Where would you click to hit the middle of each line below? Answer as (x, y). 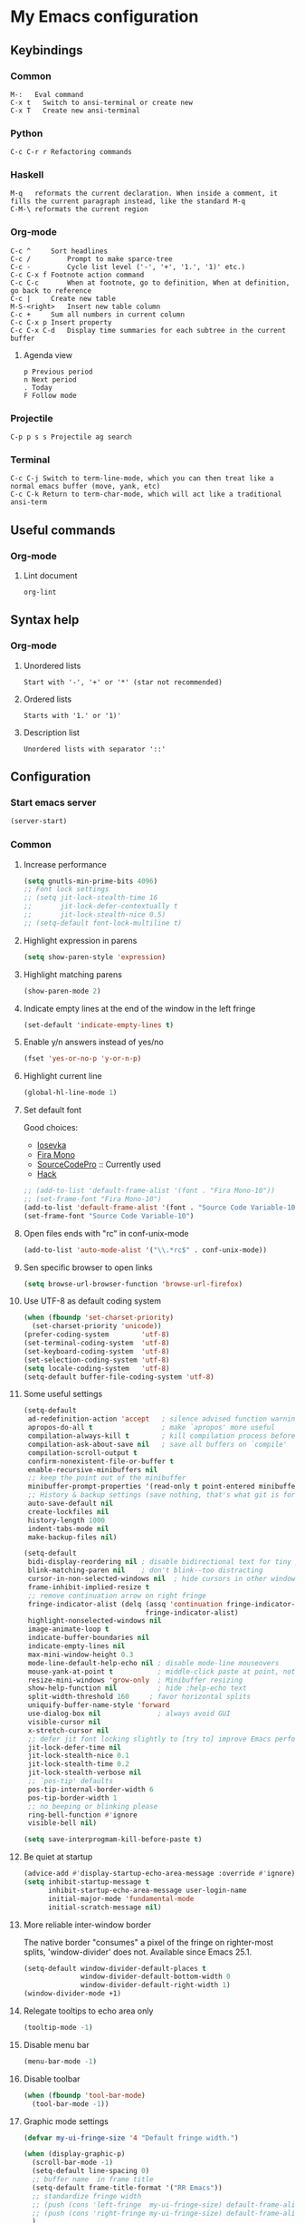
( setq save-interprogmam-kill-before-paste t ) (113, 1840)
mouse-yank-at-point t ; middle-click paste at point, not (162, 1671)
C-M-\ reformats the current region (79, 209)
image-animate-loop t (68, 1629)
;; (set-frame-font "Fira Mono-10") (92, 1199)
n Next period (50, 379)
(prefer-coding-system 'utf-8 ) (96, 1335)
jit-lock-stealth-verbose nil (85, 1773)
